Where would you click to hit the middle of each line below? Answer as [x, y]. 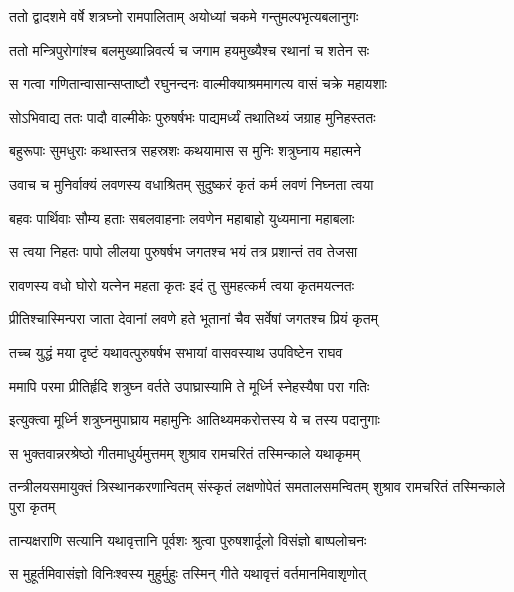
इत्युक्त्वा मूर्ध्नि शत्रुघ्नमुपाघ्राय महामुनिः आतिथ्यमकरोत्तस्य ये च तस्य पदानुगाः [194, 419]
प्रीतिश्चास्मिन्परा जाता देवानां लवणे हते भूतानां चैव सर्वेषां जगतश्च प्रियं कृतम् [193, 318]
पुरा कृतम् [32, 505]
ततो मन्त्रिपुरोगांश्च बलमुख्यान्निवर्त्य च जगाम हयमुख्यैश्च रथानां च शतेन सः [189, 49]
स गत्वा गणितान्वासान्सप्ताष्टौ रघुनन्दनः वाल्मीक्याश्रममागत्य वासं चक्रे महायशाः [198, 83]
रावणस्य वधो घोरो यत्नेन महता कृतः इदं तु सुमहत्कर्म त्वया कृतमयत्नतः [182, 284]
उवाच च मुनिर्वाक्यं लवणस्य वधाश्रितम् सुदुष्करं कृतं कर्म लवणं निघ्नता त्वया [191, 183]
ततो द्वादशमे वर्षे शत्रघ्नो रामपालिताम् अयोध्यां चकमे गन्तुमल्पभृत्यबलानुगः [184, 16]
